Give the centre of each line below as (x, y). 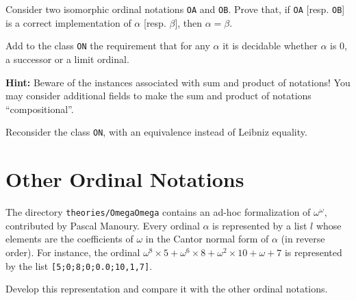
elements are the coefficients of (69, 239)
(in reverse (303, 239)
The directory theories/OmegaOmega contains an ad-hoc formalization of (158, 212)
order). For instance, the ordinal (73, 252)
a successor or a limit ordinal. (67, 59)
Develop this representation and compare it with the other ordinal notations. (167, 289)
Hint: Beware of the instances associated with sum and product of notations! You (178, 82)
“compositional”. (40, 109)
